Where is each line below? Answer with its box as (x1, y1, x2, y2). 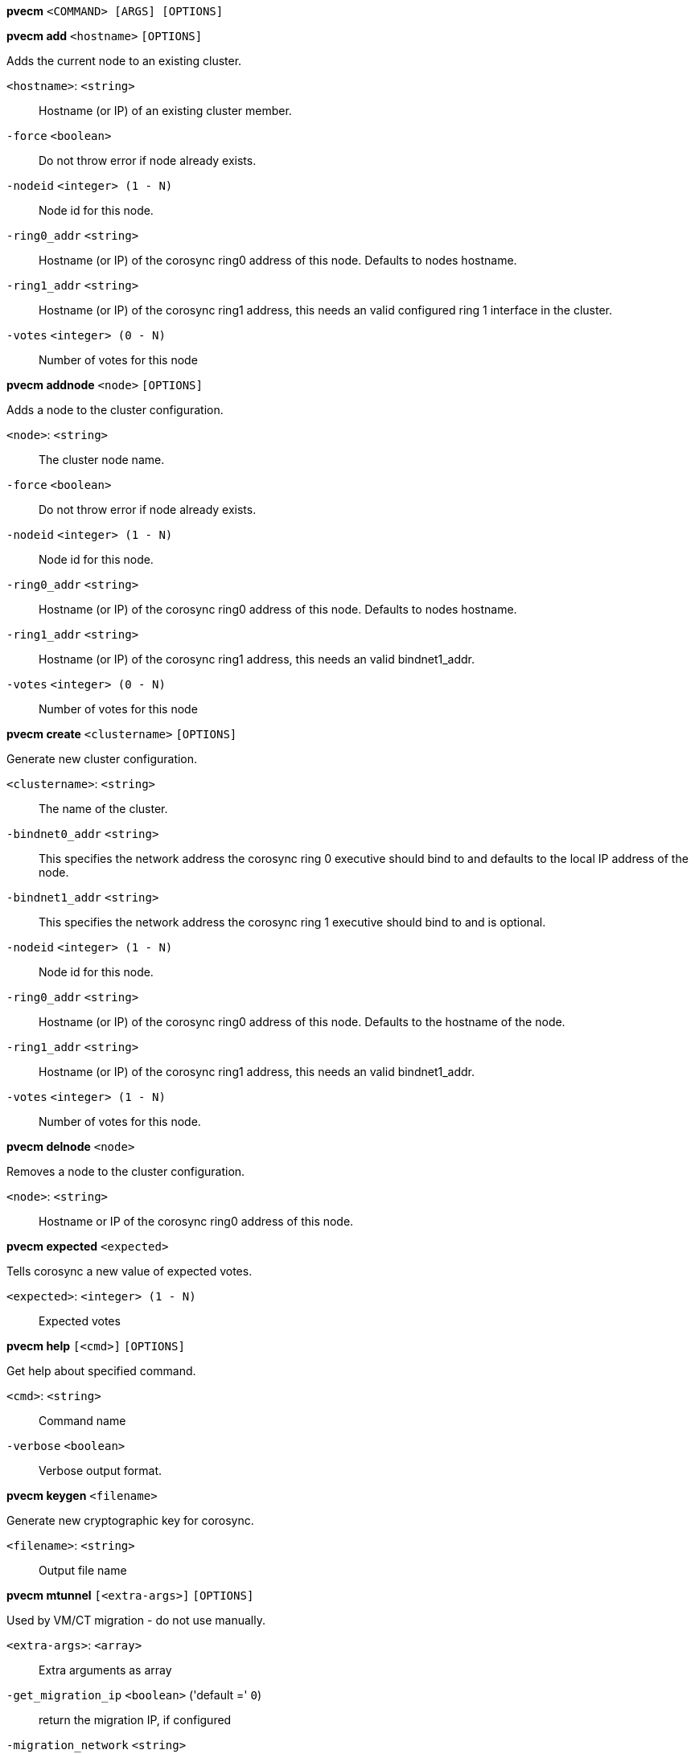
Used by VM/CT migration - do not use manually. (6, 1613, 265, 1627)
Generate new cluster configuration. (6, 752, 198, 766)
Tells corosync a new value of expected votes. (6, 1264, 253, 1278)
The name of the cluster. (39, 802, 168, 815)
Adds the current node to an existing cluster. (6, 54, 242, 68)
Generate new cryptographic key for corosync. (6, 1514, 254, 1527)
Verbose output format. (39, 1464, 162, 1477)
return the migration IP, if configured (39, 1713, 232, 1727)
